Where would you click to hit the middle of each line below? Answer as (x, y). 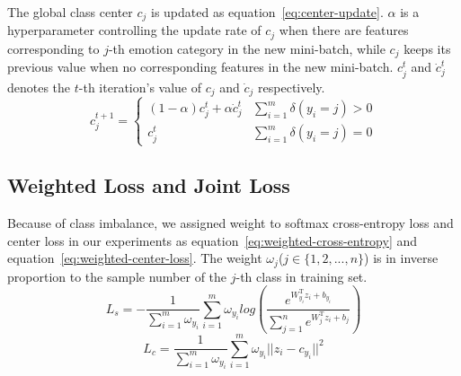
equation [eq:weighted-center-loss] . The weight (135, 258)
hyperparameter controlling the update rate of (134, 30)
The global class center (70, 12)
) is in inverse (401, 258)
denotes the (39, 87)
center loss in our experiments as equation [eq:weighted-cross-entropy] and (213, 240)
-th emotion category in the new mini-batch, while (247, 48)
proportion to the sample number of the (117, 276)
